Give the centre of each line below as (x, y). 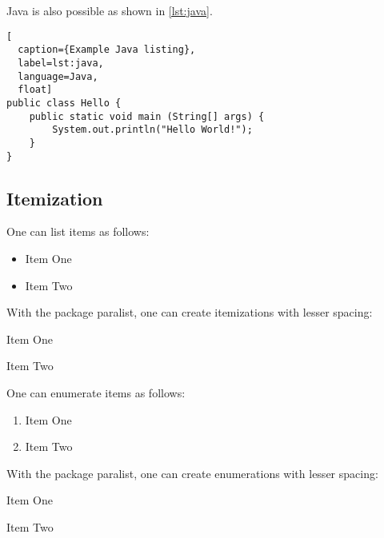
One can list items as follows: (78, 231)
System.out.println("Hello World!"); (152, 130)
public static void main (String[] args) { (147, 116)
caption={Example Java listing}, (107, 50)
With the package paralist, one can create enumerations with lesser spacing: (192, 473)
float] (35, 90)
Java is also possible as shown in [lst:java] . (110, 10)
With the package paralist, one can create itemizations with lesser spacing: (190, 312)
